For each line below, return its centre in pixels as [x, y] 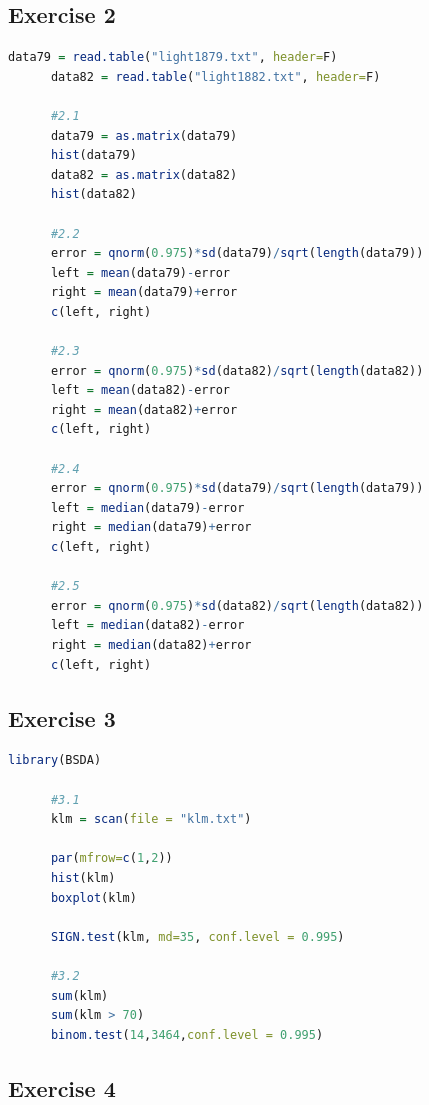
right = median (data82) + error [151, 645]
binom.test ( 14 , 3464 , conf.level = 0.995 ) [187, 1034]
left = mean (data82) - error [140, 390]
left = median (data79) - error [147, 507]
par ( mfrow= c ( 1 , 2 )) [111, 858]
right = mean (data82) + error [144, 409]
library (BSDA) [55, 760]
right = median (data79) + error [151, 527]
